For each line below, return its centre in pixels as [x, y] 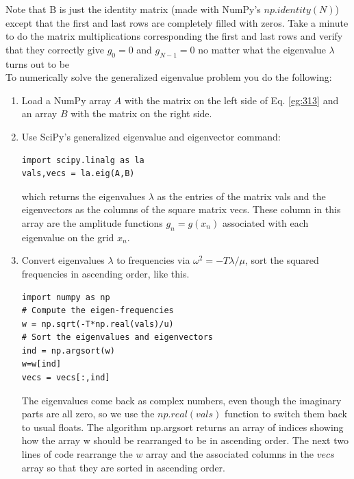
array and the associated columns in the [230, 454]
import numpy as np [66, 297]
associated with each [265, 222]
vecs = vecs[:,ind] [66, 378]
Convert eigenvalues [63, 260]
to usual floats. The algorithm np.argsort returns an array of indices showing [182, 427]
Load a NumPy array [66, 100]
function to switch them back [286, 414]
